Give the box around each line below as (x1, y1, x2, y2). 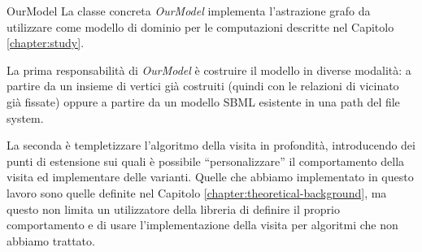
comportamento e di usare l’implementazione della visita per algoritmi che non (7, 216, 398, 233)
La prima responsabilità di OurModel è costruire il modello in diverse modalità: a (7, 61, 411, 78)
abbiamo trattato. (7, 232, 95, 249)
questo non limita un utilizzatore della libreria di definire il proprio (7, 200, 340, 217)
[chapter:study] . (7, 34, 85, 51)
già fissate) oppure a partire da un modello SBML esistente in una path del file (7, 93, 400, 110)
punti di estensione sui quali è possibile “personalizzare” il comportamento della (7, 152, 405, 169)
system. (7, 109, 44, 126)
